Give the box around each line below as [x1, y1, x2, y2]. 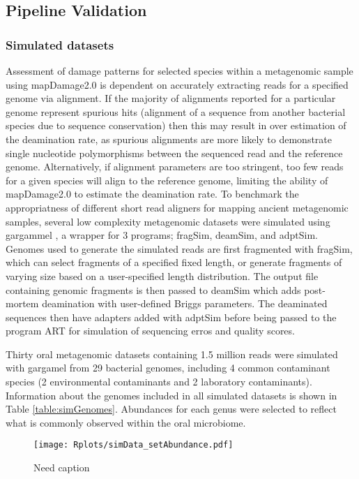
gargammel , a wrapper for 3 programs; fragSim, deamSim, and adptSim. [6, 228, 319, 242]
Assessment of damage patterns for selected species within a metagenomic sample [6, 64, 353, 78]
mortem [6, 296, 39, 311]
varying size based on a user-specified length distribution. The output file [6, 268, 319, 283]
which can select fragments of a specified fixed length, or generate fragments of [6, 255, 342, 270]
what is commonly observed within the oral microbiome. [6, 415, 246, 429]
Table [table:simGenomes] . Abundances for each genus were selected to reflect [6, 401, 337, 416]
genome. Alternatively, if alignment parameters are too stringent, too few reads [6, 159, 344, 174]
